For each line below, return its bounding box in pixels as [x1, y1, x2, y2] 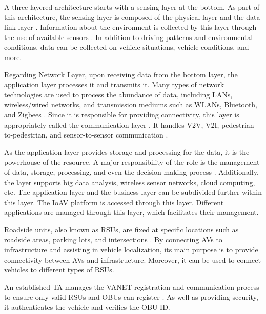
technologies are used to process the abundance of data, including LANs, [4, 89, 233, 100]
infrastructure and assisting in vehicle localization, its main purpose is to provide [4, 244, 258, 255]
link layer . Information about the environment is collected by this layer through [4, 22, 257, 32]
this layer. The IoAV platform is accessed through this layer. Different [4, 197, 224, 207]
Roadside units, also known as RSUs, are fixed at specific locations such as [4, 224, 239, 234]
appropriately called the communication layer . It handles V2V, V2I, [4, 119, 219, 130]
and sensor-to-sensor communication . [50, 129, 168, 140]
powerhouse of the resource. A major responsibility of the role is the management [4, 156, 260, 167]
